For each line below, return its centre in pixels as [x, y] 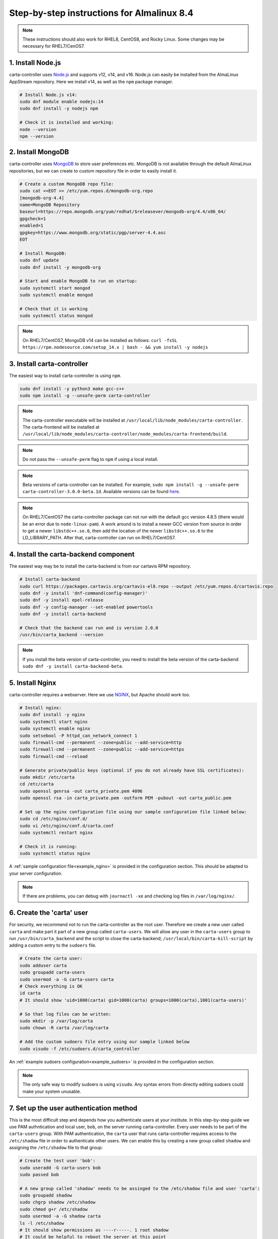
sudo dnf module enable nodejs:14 [61, 102]
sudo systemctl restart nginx [56, 833]
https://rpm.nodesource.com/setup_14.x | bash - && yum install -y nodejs [115, 347]
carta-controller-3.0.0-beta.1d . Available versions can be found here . [101, 492]
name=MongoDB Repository [50, 205]
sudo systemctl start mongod [55, 288]
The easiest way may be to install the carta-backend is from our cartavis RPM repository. [100, 566]
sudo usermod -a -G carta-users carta [67, 979]
